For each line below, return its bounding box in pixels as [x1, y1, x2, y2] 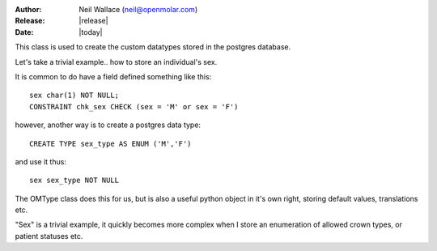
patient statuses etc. [15, 231, 83, 240]
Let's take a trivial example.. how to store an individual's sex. [15, 57, 218, 66]
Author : [15, 5, 42, 14]
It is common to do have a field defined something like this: [15, 71, 212, 81]
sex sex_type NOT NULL [29, 176, 120, 185]
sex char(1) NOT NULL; [29, 91, 120, 100]
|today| [78, 27, 103, 36]
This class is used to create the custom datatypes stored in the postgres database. [15, 42, 291, 52]
